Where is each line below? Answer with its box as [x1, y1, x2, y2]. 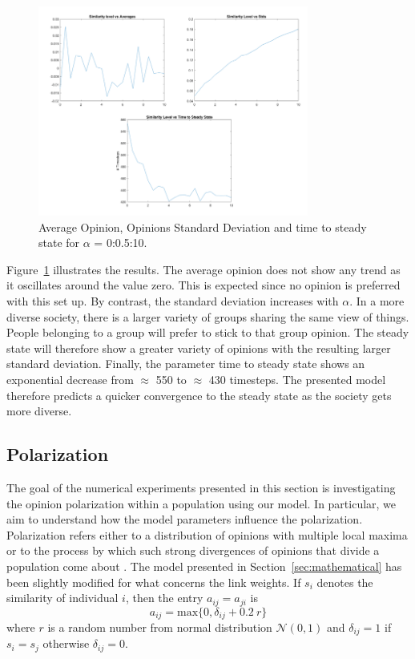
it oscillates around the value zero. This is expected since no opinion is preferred [6, 277, 401, 293]
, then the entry [125, 589, 203, 606]
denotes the [316, 573, 373, 590]
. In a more [349, 293, 405, 309]
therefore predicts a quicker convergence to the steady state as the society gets [6, 386, 392, 403]
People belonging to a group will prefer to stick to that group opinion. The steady [6, 324, 409, 341]
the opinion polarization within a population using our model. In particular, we [6, 495, 397, 511]
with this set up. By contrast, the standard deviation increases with [6, 293, 339, 309]
